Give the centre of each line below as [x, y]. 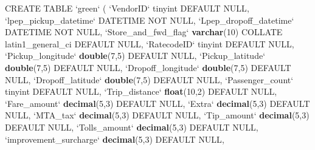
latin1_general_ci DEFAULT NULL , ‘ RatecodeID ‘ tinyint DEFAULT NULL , [150, 43]
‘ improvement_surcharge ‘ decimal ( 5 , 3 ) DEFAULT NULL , [115, 139]
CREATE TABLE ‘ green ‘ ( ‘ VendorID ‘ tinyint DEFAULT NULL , [127, 8]
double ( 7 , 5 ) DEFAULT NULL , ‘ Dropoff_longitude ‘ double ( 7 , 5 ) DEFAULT [148, 67]
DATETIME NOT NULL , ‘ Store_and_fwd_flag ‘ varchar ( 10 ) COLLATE [144, 32]
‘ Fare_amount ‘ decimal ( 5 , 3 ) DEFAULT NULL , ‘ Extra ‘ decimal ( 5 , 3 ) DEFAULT [157, 103]
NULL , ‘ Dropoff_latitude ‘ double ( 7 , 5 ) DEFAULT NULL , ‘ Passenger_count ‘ [149, 79]
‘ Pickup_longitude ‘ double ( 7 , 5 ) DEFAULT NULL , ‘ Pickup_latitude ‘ [135, 56]
